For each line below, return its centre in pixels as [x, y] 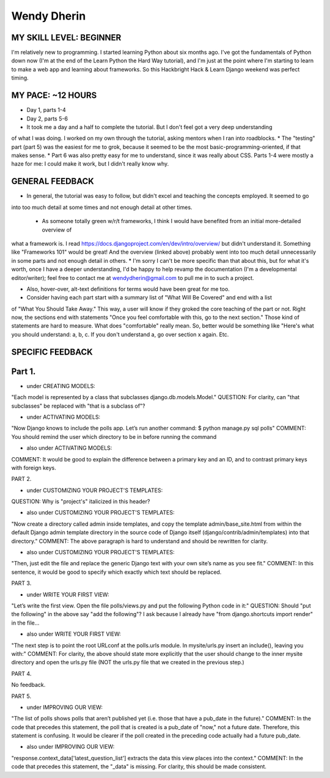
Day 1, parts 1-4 [46, 110]
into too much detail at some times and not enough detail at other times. [102, 207]
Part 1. [24, 371]
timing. [20, 78]
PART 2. [21, 479]
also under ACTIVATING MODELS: [69, 448]
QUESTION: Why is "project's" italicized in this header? [81, 502]
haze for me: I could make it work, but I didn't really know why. [90, 164]
